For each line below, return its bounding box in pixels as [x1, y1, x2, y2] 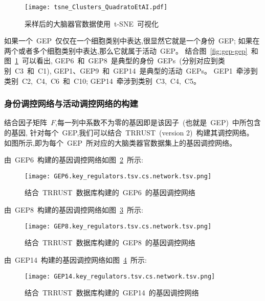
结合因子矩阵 [4, 117, 47, 128]
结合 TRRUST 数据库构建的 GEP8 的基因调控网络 [25, 237, 195, 248]
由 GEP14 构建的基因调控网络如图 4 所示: [4, 254, 147, 265]
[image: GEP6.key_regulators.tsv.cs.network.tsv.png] [25, 172, 212, 180]
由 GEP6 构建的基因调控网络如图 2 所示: [4, 154, 143, 165]
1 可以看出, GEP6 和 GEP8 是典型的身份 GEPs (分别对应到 [15, 55, 218, 66]
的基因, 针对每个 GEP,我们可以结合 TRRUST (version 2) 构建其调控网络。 [4, 127, 254, 138]
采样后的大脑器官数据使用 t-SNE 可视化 [25, 18, 159, 29]
